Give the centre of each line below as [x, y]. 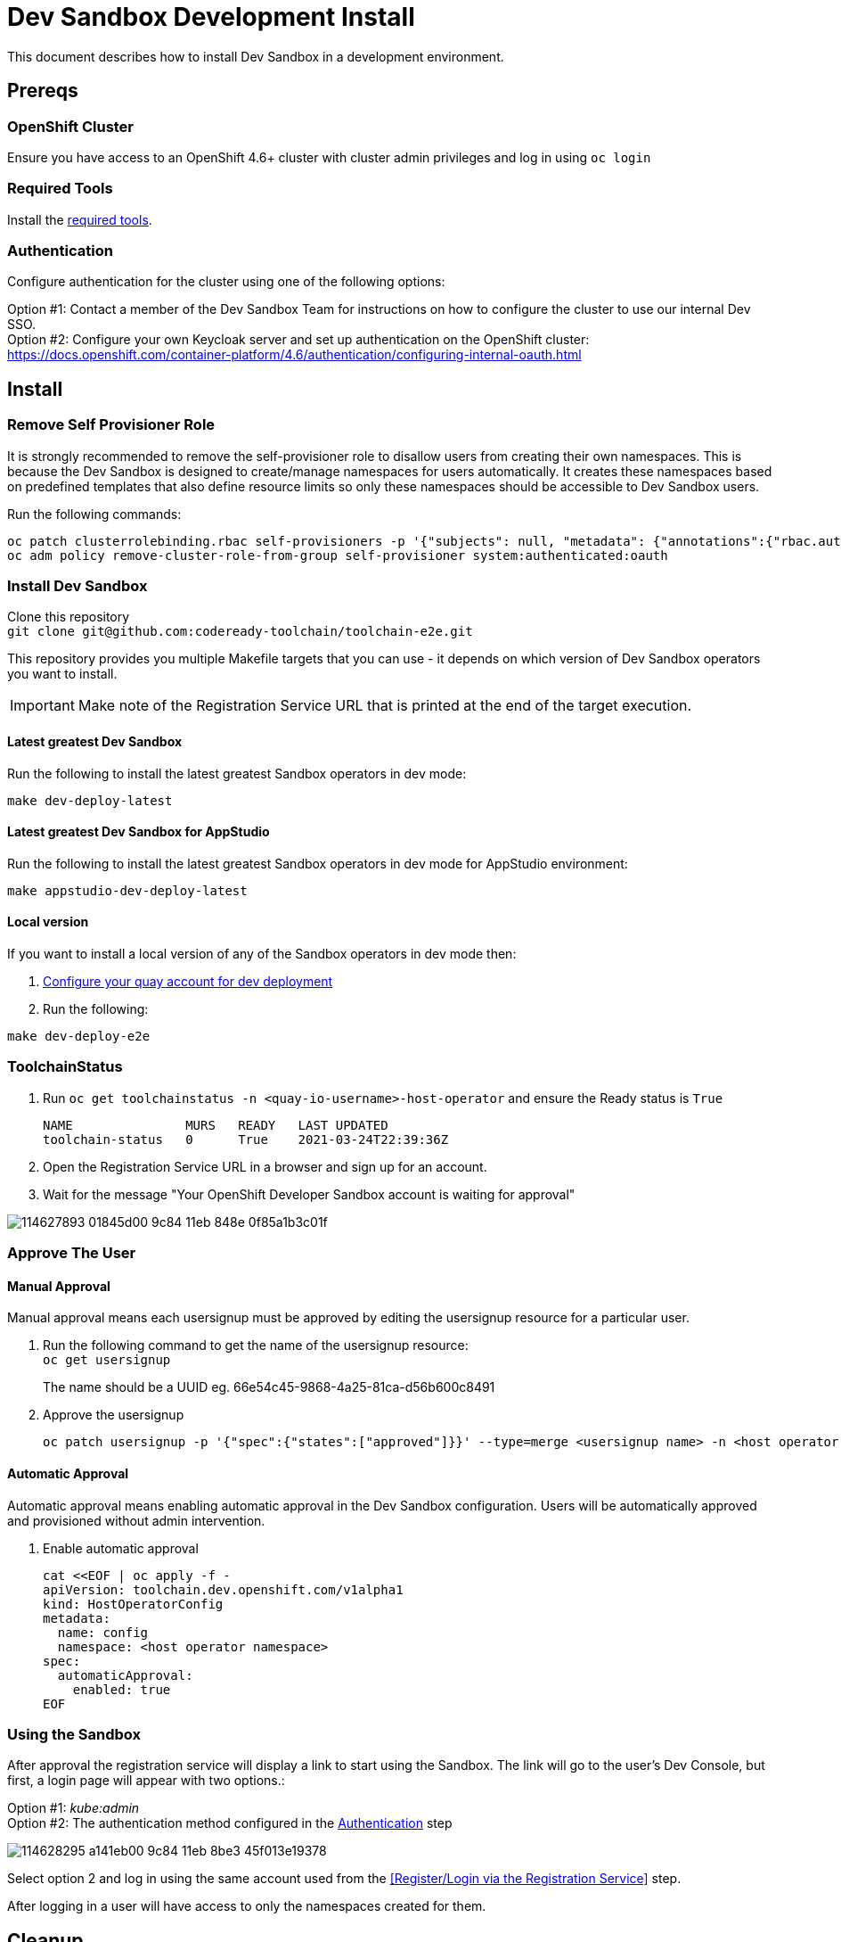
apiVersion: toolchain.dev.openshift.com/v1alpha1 [223, 1589]
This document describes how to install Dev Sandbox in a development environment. [256, 56]
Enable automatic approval [121, 1548]
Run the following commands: [94, 514]
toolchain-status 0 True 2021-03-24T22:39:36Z [246, 1139]
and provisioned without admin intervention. [136, 1520]
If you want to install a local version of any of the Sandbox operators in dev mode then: [262, 954]
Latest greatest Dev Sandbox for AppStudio [139, 832]
